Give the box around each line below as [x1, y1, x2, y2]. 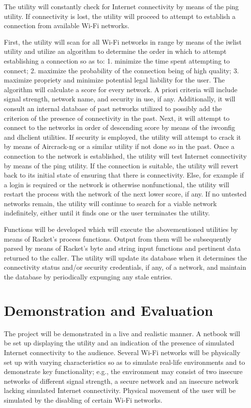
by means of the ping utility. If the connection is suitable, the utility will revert [4, 160, 238, 170]
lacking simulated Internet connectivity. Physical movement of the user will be [4, 385, 236, 395]
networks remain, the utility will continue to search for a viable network [4, 198, 217, 208]
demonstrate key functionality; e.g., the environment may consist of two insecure [4, 366, 243, 376]
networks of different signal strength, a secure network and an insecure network [4, 375, 239, 386]
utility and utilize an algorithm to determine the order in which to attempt [4, 46, 227, 56]
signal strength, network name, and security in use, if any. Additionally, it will [4, 94, 236, 104]
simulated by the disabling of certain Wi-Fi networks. [4, 394, 162, 405]
